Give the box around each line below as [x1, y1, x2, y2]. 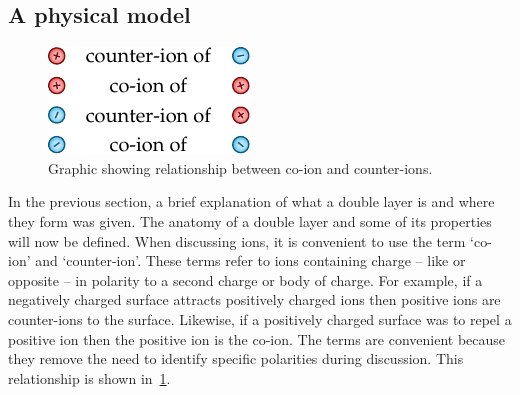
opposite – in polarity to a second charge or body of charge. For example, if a [8, 269, 483, 290]
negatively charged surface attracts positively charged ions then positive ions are [8, 289, 501, 310]
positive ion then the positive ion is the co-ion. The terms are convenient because [8, 328, 506, 349]
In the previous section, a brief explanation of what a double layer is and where [8, 191, 495, 212]
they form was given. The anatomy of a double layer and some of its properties [8, 210, 492, 231]
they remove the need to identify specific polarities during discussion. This [8, 348, 464, 369]
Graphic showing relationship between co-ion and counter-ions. [48, 157, 433, 178]
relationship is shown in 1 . [8, 367, 171, 388]
